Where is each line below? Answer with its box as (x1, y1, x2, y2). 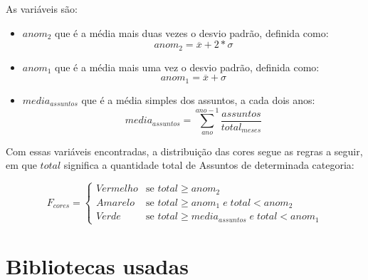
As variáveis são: (6, 1, 78, 16)
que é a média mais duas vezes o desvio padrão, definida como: (55, 25, 329, 40)
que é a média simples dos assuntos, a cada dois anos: (81, 92, 315, 107)
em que (6, 157, 37, 172)
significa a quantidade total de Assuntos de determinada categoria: (63, 157, 354, 172)
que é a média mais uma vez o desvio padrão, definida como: (55, 59, 320, 74)
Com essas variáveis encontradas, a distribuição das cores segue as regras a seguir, (6, 143, 363, 158)
